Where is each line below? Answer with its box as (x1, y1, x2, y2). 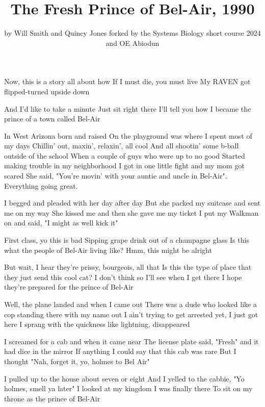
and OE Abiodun (105, 37, 160, 48)
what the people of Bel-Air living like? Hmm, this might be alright (4, 244, 212, 255)
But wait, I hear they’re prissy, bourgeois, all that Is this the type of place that (4, 262, 252, 272)
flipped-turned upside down (4, 86, 90, 96)
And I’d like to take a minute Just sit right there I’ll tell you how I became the (4, 103, 251, 114)
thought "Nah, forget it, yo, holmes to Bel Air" (4, 355, 150, 366)
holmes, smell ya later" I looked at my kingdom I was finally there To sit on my (4, 383, 253, 394)
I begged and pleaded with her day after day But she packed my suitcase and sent (4, 197, 260, 208)
